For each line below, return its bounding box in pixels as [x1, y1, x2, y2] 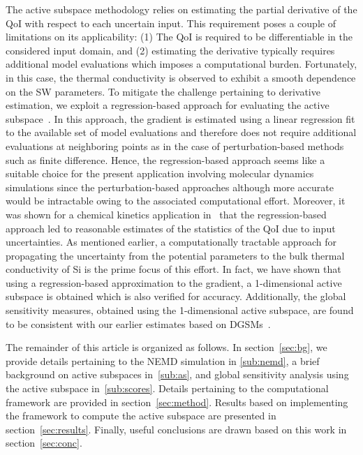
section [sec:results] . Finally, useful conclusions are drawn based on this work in [6, 422, 347, 436]
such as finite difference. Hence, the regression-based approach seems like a [6, 152, 325, 167]
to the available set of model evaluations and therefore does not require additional [6, 125, 357, 140]
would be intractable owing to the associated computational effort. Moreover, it [6, 193, 346, 208]
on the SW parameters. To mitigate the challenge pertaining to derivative [6, 84, 320, 98]
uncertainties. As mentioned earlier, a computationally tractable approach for [6, 234, 337, 249]
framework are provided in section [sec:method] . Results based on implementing [6, 394, 348, 409]
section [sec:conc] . [6, 435, 82, 450]
